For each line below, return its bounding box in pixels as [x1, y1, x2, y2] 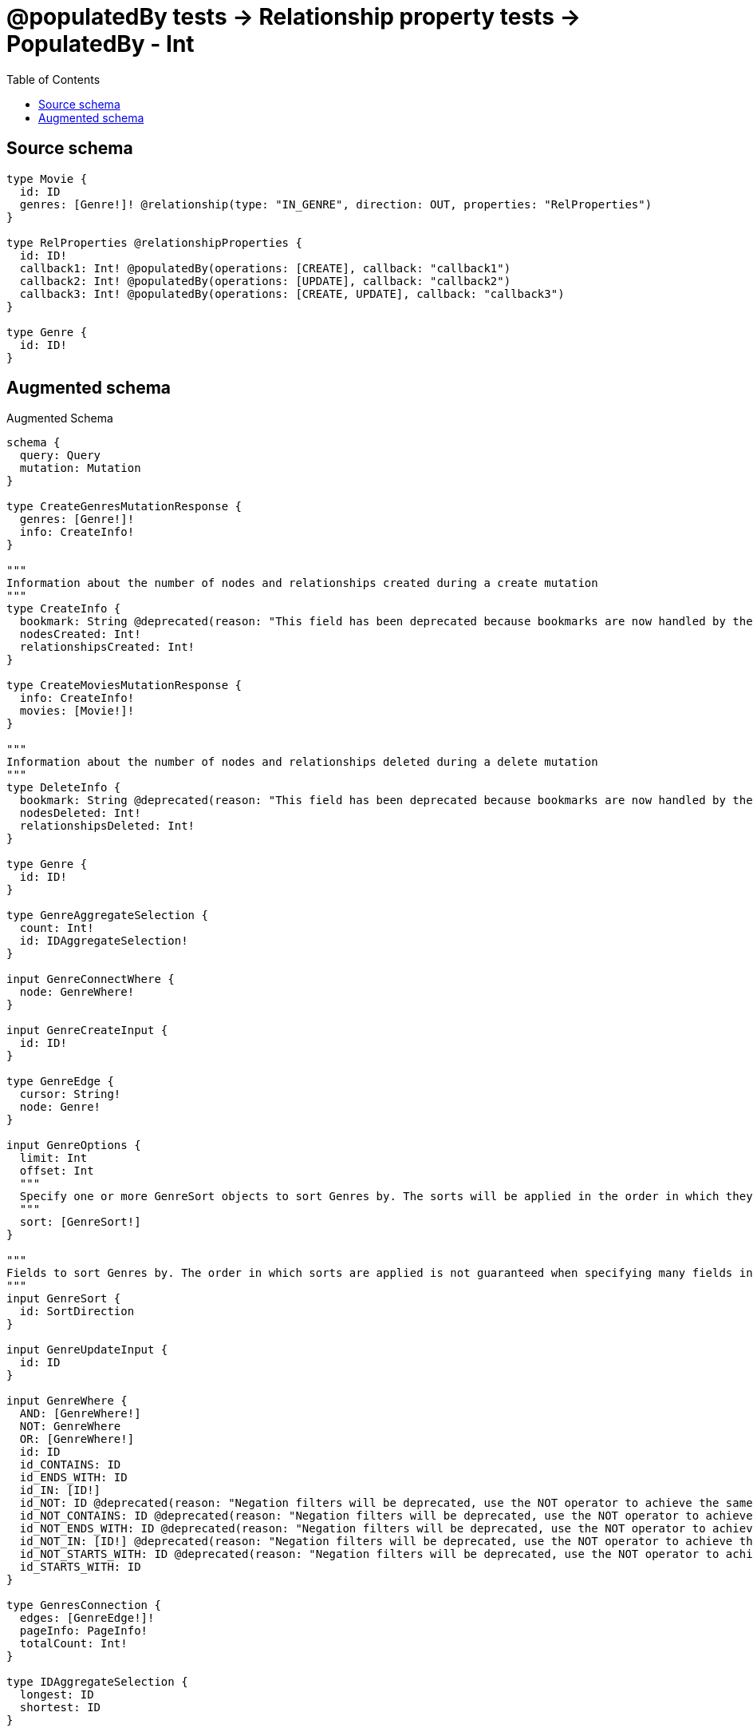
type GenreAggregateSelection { [6, 909, 208, 922]
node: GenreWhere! [19, 985, 135, 999]
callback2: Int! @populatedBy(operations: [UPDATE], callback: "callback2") [19, 274, 511, 287]
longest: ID [19, 1688, 94, 1702]
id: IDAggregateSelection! [19, 934, 188, 948]
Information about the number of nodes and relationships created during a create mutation [6, 577, 598, 590]
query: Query [19, 449, 101, 462]
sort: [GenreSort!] [19, 1215, 141, 1229]
